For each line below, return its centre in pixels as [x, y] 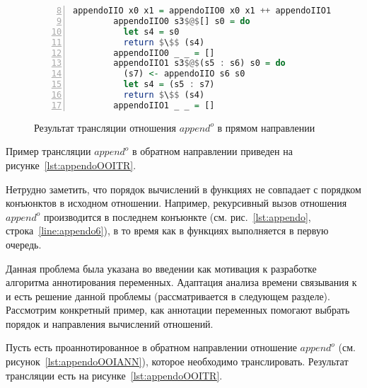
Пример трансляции [48, 151]
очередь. [24, 244]
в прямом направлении [266, 127]
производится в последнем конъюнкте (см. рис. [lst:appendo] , [177, 216]
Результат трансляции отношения [105, 127]
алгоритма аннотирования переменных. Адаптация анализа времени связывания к [181, 282]
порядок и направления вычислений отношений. [110, 323]
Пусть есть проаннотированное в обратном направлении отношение [151, 347]
